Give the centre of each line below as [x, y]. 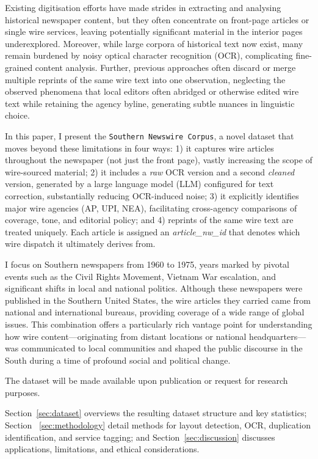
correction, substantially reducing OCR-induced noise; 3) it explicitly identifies [152, 195]
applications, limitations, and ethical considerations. [102, 449]
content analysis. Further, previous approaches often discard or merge [165, 67]
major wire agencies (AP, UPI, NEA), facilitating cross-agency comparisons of [151, 207]
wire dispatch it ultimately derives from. [80, 244]
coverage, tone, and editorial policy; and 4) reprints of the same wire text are [149, 220]
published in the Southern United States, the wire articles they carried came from [158, 300]
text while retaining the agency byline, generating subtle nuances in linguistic [150, 103]
